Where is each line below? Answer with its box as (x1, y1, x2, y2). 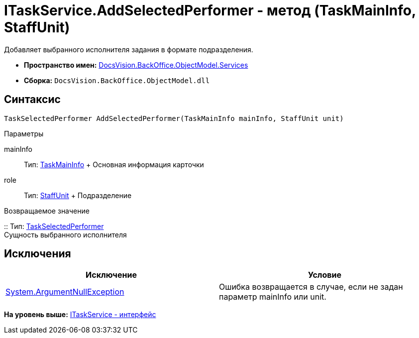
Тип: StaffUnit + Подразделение (24, 191, 132, 200)
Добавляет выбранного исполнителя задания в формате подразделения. (4, 45, 253, 54)
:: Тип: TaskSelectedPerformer (4, 222, 104, 230)
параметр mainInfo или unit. (219, 292, 326, 302)
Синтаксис (4, 93, 61, 106)
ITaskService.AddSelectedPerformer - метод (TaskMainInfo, (4, 2, 416, 19)
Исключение (86, 270, 137, 280)
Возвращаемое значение (4, 206, 90, 215)
